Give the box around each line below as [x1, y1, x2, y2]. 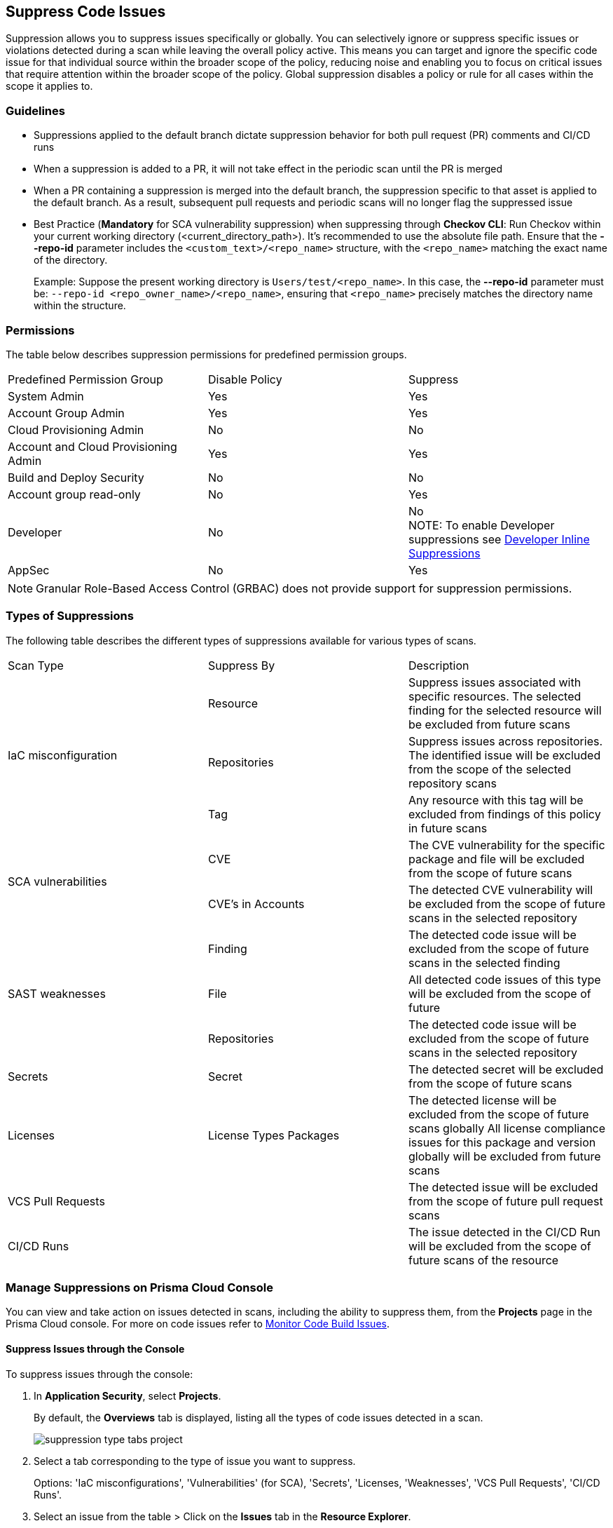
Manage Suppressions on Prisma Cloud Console [6, 1280, 273, 1295]
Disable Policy [207, 372, 282, 386]
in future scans [408, 820, 488, 835]
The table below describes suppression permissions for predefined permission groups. [6, 348, 407, 360]
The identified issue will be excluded [408, 748, 601, 762]
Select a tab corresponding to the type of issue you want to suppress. [34, 1454, 356, 1467]
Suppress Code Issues [6, 3, 166, 20]
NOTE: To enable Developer [408, 518, 555, 532]
